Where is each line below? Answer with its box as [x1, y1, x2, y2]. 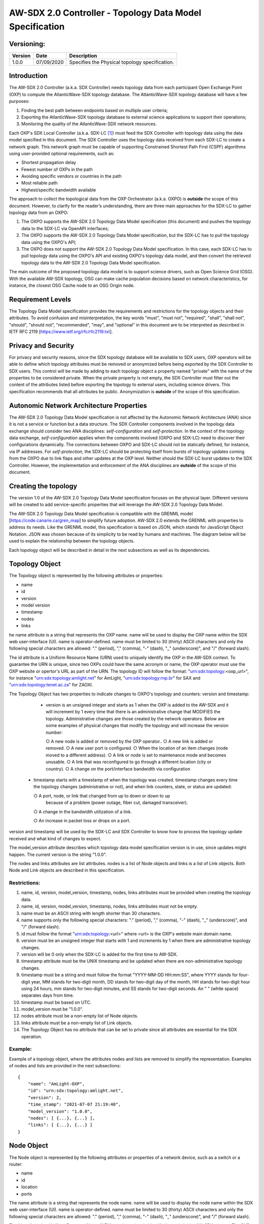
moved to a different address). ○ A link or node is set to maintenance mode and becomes [45, 752, 227, 758]
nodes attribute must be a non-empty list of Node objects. [21, 1013, 139, 1019]
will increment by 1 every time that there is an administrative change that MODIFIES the [45, 709, 221, 715]
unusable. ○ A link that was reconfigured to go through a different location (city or [45, 759, 212, 765]
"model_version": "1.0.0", [27, 1108, 93, 1114]
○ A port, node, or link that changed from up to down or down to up [33, 793, 171, 799]
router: [9, 1161, 23, 1167]
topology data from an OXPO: [9, 210, 68, 215]
